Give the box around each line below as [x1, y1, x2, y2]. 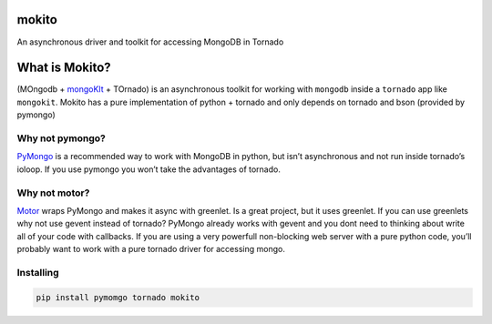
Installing [16, 266, 59, 278]
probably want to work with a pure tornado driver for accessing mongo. [16, 244, 286, 255]
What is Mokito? [16, 60, 111, 76]
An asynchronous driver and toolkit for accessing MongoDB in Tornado [16, 36, 284, 47]
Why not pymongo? [16, 132, 107, 145]
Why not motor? [16, 187, 90, 199]
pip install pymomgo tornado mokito [36, 292, 200, 302]
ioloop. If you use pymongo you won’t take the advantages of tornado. [16, 164, 282, 175]
